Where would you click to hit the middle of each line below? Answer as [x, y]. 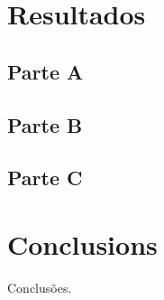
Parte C [45, 178]
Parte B [45, 124]
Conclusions [82, 244]
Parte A [46, 71]
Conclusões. [40, 287]
